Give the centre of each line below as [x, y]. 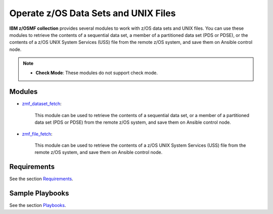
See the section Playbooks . [38, 205]
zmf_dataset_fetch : [42, 104]
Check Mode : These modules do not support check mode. [97, 73]
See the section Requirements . [41, 179]
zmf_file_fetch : [37, 134]
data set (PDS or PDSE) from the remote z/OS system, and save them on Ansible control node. [133, 122]
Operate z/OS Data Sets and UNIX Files [93, 13]
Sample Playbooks [39, 194]
